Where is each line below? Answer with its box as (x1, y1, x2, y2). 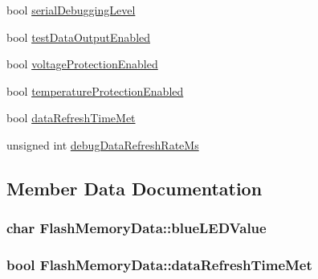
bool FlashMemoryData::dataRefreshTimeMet (6, 255, 312, 275)
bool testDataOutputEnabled (6, 28, 151, 45)
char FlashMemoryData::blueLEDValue (6, 218, 267, 238)
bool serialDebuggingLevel (6, 2, 136, 18)
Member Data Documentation (6, 175, 263, 200)
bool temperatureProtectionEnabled (6, 82, 184, 99)
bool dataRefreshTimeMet (6, 109, 136, 126)
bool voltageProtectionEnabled (6, 55, 158, 72)
